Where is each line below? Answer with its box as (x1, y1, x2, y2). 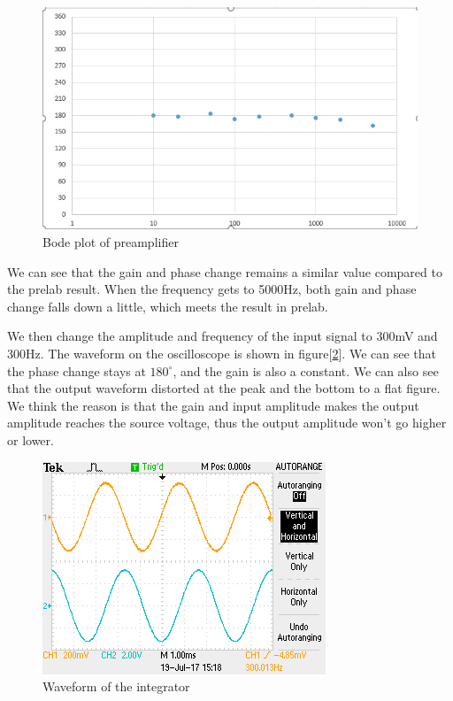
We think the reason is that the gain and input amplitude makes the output (7, 396, 419, 414)
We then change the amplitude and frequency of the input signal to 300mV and (7, 327, 438, 345)
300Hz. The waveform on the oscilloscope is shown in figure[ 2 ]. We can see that (7, 343, 436, 362)
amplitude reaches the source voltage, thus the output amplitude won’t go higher (7, 413, 447, 432)
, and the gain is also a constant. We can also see (173, 361, 439, 380)
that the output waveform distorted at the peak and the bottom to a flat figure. (7, 379, 441, 397)
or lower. (7, 430, 54, 449)
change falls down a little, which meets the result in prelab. (7, 297, 328, 315)
